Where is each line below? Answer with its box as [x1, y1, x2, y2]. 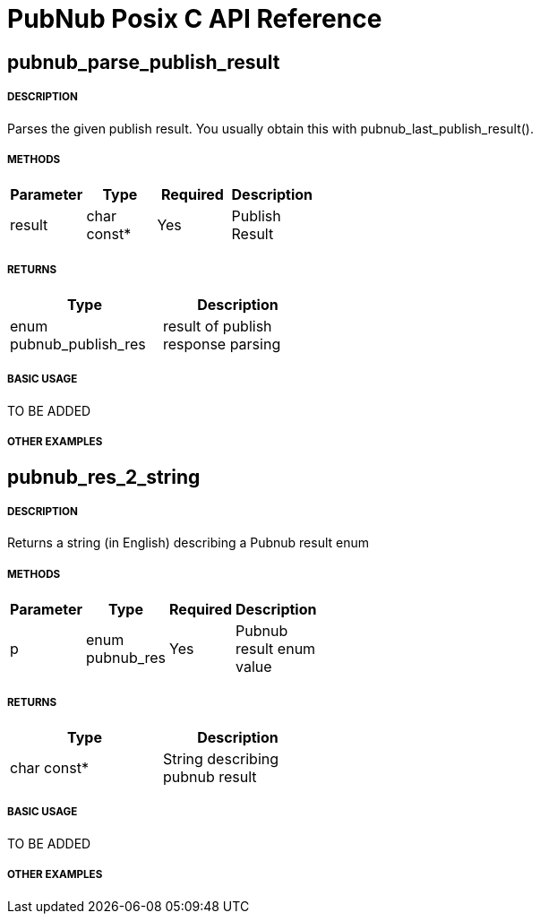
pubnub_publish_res [10, 335, 146, 354]
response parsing [163, 335, 281, 354]
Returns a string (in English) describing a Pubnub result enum [7, 535, 370, 551]
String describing [163, 750, 279, 768]
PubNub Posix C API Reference [7, 4, 382, 34]
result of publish [163, 317, 272, 336]
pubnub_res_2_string [7, 465, 201, 488]
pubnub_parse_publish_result [7, 50, 280, 73]
